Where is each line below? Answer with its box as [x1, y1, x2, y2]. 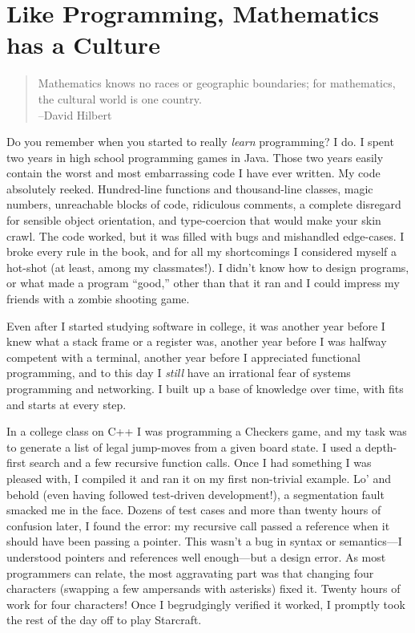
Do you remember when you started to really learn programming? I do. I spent [6, 133, 394, 150]
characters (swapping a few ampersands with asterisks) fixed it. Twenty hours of [6, 580, 401, 597]
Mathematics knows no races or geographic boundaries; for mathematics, [38, 75, 396, 91]
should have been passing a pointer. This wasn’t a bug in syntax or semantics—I [6, 533, 402, 550]
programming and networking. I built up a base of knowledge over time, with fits [6, 380, 404, 396]
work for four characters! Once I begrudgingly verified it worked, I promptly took [6, 595, 405, 612]
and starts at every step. [6, 396, 127, 412]
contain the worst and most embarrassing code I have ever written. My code [6, 164, 381, 181]
